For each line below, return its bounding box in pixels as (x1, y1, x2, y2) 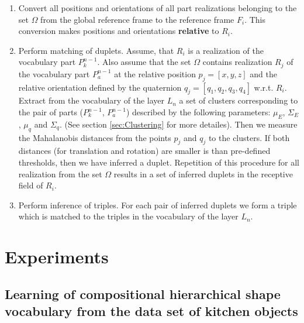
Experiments (5, 245, 109, 269)
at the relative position (114, 67, 196, 80)
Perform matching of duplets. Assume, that (18, 44, 174, 56)
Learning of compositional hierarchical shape (5, 284, 281, 303)
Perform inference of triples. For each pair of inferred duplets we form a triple (18, 198, 297, 211)
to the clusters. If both (208, 131, 290, 143)
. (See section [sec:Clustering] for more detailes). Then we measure (59, 118, 298, 130)
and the (250, 67, 278, 80)
